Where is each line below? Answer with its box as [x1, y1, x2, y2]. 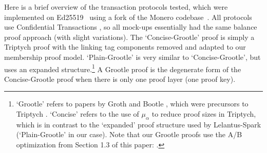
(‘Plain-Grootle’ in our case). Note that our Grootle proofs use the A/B [16, 129, 242, 140]
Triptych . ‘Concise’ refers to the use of [16, 108, 139, 119]
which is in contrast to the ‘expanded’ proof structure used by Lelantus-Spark [16, 119, 261, 129]
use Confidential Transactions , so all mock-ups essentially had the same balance [4, 21, 257, 32]
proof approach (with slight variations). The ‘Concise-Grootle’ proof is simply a [4, 31, 255, 42]
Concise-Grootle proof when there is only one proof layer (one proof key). [4, 73, 236, 84]
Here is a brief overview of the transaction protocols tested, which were [4, 2, 228, 12]
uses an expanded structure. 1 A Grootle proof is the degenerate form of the [4, 62, 241, 74]
